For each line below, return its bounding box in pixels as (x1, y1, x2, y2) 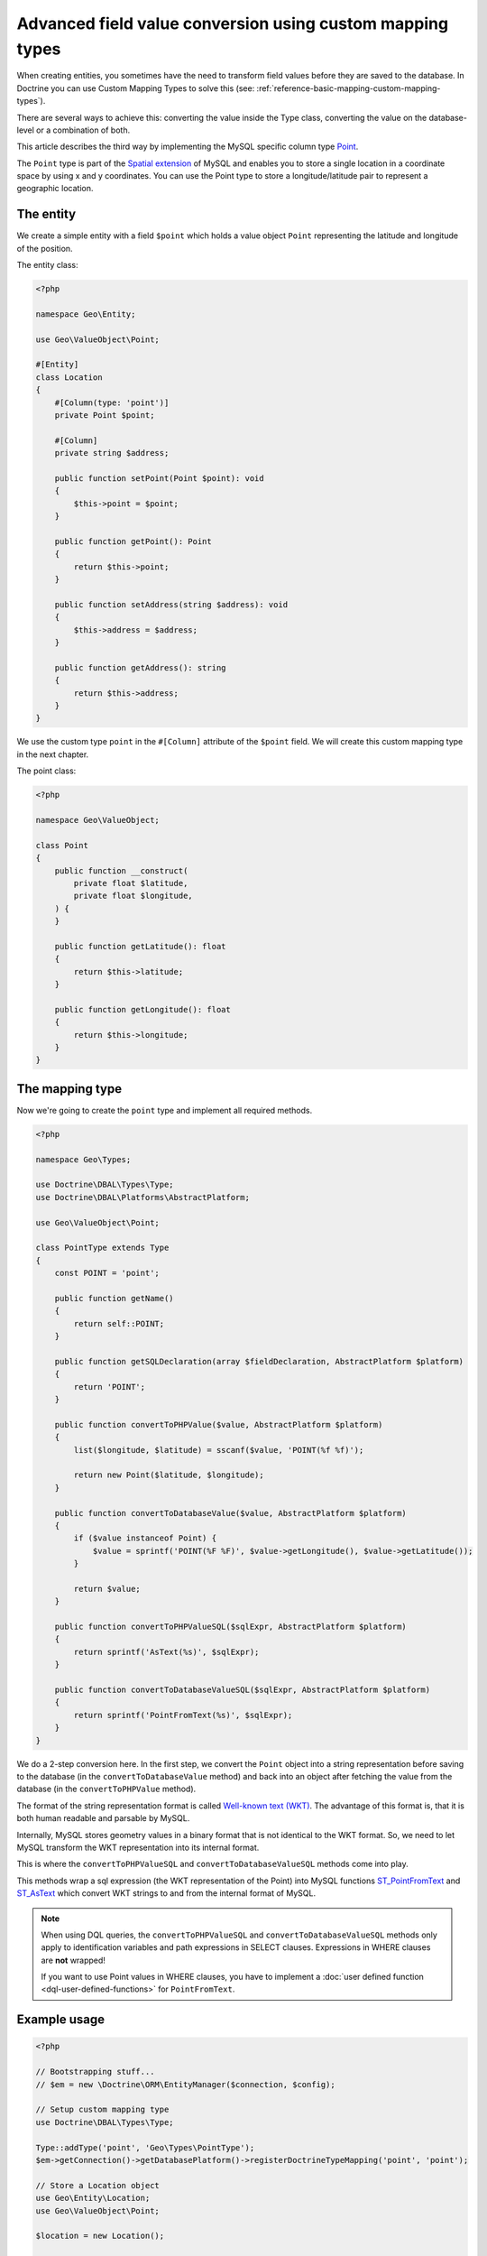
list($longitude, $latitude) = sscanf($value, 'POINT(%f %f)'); (73, 1445, 364, 1455)
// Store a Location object (35, 2180, 160, 2190)
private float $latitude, (73, 878, 188, 888)
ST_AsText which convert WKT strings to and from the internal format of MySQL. (16, 1888, 316, 1899)
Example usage (16, 2012, 106, 2028)
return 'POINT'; (73, 1382, 146, 1392)
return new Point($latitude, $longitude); (73, 1470, 265, 1480)
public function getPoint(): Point (54, 536, 212, 546)
